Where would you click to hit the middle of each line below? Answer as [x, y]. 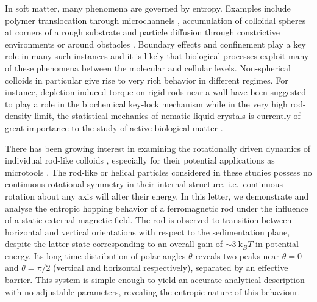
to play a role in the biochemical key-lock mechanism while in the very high [146, 103]
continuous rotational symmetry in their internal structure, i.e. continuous [144, 184]
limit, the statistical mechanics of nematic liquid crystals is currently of [167, 116]
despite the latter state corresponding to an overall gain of [114, 244]
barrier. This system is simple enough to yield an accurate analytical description [155, 280]
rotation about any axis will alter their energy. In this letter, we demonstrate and [157, 196]
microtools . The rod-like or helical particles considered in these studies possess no [158, 172]
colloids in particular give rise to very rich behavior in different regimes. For [147, 80]
